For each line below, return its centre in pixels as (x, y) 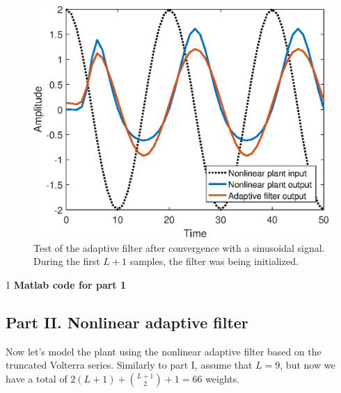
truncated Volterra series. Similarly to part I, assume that (129, 365)
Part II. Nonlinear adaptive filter (127, 322)
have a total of (37, 378)
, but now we (308, 365)
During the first (67, 261)
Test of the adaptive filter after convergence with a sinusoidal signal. (179, 247)
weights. (223, 378)
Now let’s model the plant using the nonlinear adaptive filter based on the (164, 351)
